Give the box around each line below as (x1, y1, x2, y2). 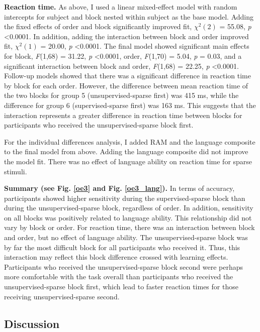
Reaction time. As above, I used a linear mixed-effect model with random (4, 2, 237, 12)
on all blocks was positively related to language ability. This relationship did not (4, 212, 252, 223)
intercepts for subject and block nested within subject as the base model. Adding (4, 11, 253, 22)
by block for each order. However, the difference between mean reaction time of (4, 80, 248, 90)
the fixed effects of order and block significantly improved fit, (4, 21, 192, 32)
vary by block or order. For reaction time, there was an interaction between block (4, 222, 255, 233)
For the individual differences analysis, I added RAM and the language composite (4, 136, 255, 147)
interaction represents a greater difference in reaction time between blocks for (4, 109, 242, 120)
